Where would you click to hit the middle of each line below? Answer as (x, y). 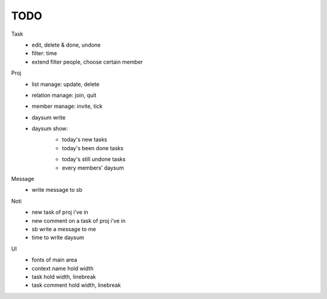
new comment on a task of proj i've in (79, 220)
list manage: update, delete (66, 84)
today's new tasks (85, 140)
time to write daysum (58, 238)
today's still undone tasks (94, 159)
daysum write (49, 117)
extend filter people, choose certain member (88, 62)
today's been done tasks (93, 148)
